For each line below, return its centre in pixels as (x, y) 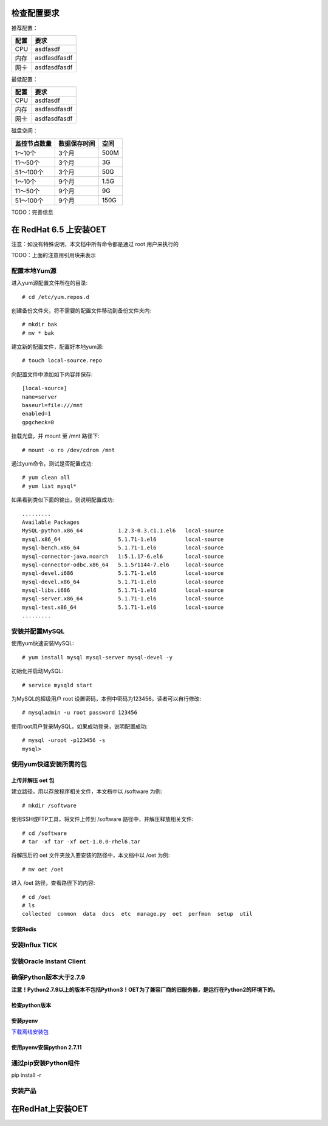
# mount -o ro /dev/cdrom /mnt (69, 450)
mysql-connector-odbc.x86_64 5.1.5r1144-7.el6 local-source (123, 565)
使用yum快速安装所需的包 (49, 764)
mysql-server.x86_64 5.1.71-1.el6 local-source (123, 599)
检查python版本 (31, 1005)
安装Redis (24, 929)
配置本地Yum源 (34, 270)
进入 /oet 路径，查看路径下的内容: (53, 883)
